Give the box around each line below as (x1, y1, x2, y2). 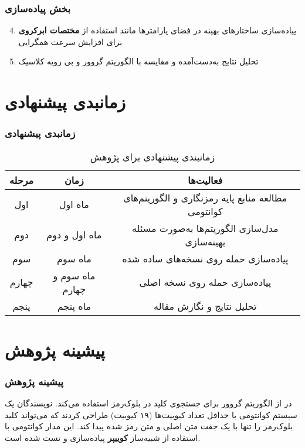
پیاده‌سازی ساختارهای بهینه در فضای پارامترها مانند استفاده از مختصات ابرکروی (18, 24, 297, 36)
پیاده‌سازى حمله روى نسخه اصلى (139, 275, 272, 289)
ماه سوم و (53, 268, 96, 282)
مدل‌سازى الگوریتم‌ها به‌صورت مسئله (131, 221, 279, 235)
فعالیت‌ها (188, 173, 223, 187)
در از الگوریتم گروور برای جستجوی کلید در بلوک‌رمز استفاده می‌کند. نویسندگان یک (5, 397, 292, 409)
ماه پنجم (57, 299, 91, 313)
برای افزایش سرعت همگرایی (18, 35, 123, 47)
